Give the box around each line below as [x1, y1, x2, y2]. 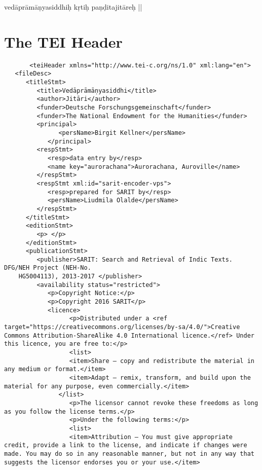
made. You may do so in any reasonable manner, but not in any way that [4, 450, 254, 457]
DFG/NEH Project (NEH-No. [4, 264, 91, 272]
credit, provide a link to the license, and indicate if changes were [4, 442, 247, 449]
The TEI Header [4, 31, 123, 52]
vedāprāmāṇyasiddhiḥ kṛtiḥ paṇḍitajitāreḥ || [4, 2, 142, 12]
